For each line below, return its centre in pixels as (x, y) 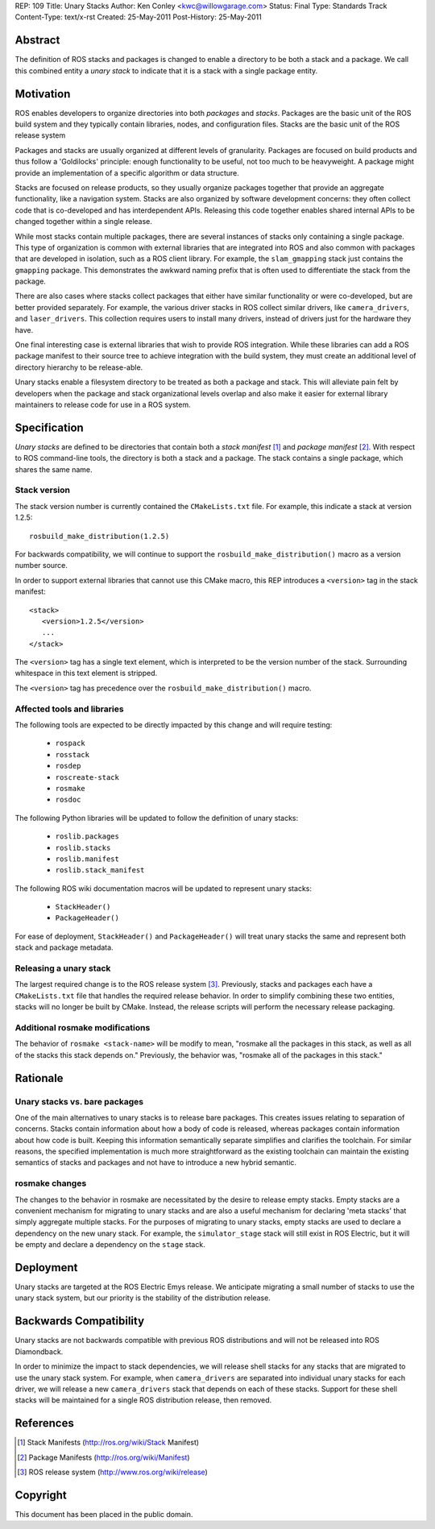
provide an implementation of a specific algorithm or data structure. (127, 172)
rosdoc (68, 800)
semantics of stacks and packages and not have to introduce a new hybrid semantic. (156, 1162)
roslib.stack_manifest (100, 870)
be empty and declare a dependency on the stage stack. (110, 1245)
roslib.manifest (87, 859)
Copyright (41, 1495)
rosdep (68, 766)
